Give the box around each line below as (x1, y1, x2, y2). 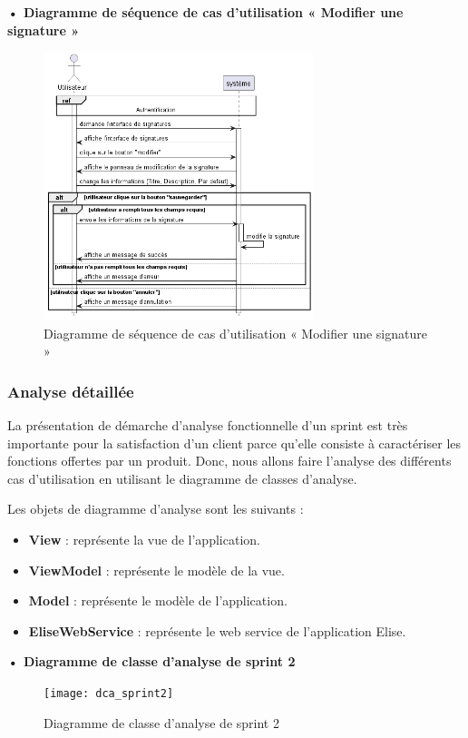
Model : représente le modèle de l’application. (28, 591, 288, 610)
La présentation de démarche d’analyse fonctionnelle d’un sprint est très (7, 415, 408, 434)
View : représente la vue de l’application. (28, 529, 260, 548)
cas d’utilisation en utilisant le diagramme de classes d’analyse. (7, 468, 357, 487)
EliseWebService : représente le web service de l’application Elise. (28, 621, 406, 640)
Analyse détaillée (7, 379, 134, 402)
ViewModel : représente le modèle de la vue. (28, 560, 285, 579)
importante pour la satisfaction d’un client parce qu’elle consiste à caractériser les (7, 433, 462, 452)
